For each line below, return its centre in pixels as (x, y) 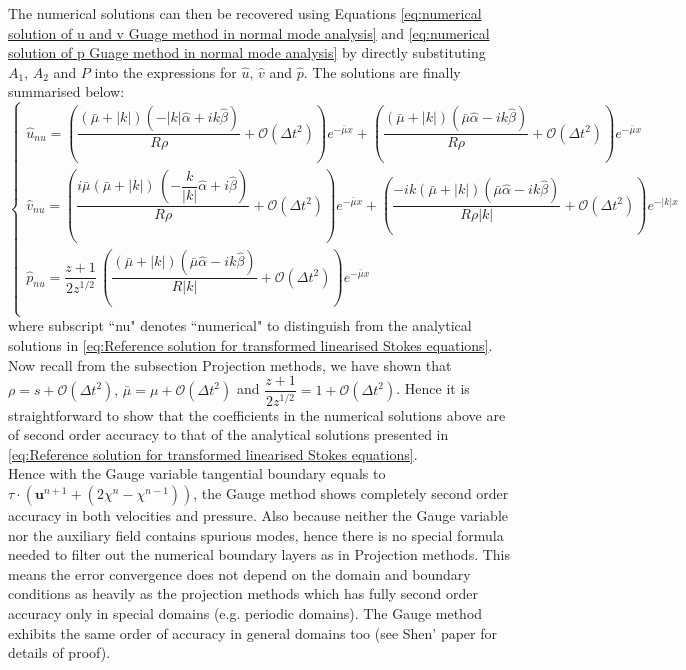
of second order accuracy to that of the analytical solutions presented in (228, 434)
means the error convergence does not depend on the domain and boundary (239, 573)
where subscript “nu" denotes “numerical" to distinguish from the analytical (240, 325)
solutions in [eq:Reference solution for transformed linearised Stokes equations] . (250, 344)
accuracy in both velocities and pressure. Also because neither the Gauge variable (258, 514)
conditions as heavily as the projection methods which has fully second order (243, 593)
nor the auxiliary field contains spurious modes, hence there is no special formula (256, 534)
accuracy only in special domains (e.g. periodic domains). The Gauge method (245, 612)
